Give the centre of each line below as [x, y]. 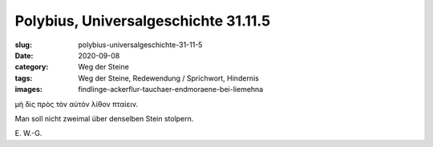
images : [29, 89]
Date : [24, 55]
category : [32, 67]
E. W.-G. [28, 133]
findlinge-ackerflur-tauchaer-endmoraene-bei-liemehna [171, 89]
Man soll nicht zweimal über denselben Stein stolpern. [104, 118]
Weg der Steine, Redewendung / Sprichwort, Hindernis [169, 78]
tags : [24, 78]
